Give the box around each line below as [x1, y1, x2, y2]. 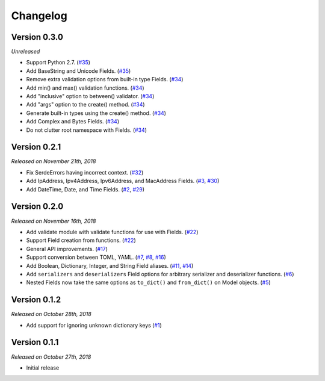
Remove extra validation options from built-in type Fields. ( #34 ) [26, 76, 184, 83]
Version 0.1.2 [11, 295, 61, 305]
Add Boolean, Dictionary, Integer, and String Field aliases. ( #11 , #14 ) [26, 262, 194, 269]
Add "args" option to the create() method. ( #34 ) [26, 101, 145, 108]
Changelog [11, 9, 67, 22]
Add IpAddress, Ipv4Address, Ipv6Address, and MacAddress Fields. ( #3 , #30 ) [26, 178, 220, 185]
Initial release [26, 364, 60, 371]
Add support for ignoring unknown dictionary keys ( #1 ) [26, 321, 162, 329]
